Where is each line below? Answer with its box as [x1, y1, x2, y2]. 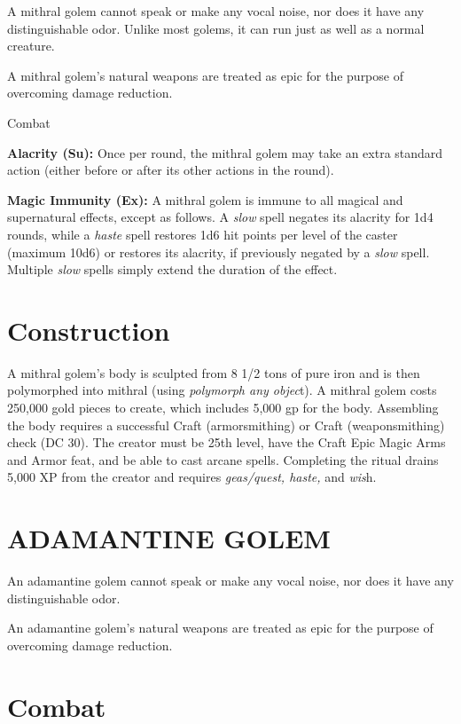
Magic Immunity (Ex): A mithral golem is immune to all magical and [7, 190, 403, 209]
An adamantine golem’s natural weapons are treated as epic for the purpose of [7, 618, 434, 637]
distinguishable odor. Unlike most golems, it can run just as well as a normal [7, 19, 425, 37]
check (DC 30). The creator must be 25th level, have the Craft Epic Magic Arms [7, 433, 446, 452]
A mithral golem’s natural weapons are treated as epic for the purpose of [7, 66, 403, 84]
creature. [7, 36, 55, 55]
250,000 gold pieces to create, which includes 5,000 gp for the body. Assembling [7, 398, 439, 417]
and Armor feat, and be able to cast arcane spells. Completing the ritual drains [7, 450, 439, 468]
